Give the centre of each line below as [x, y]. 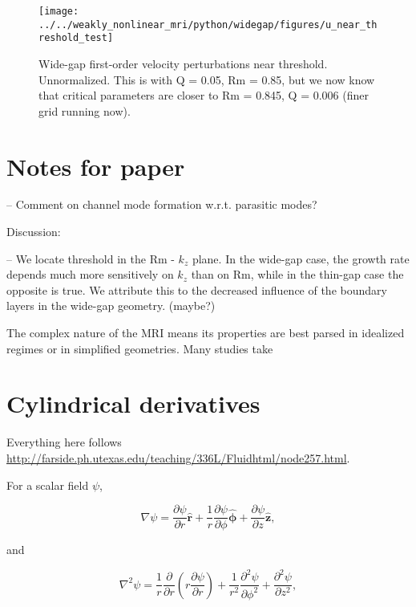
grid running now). [85, 110]
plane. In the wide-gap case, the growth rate [301, 258]
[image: [59, 11]
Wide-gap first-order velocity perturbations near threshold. [183, 63]
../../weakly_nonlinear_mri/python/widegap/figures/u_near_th [208, 24]
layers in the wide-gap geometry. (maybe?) [111, 306]
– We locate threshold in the [76, 258]
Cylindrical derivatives [133, 403]
